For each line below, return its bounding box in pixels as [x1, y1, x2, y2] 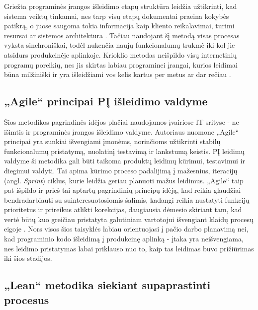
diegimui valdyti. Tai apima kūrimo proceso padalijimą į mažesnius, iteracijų [4, 165, 238, 175]
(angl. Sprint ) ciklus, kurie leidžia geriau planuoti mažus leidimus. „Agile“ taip [4, 175, 244, 185]
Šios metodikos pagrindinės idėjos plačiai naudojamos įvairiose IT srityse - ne [4, 116, 239, 127]
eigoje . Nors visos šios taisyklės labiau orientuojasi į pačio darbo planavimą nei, [4, 224, 249, 234]
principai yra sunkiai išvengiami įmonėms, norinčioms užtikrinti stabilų [4, 136, 221, 147]
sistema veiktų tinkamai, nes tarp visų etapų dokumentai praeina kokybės [4, 10, 229, 21]
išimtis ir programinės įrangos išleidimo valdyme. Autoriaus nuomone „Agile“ [4, 126, 239, 137]
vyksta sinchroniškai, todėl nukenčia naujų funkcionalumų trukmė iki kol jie [4, 40, 235, 50]
